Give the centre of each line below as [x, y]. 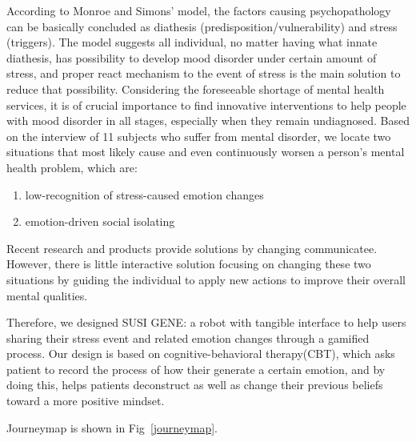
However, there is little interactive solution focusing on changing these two [189, 264]
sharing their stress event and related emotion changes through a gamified [188, 338]
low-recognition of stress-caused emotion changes [144, 194]
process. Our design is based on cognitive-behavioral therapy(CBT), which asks [201, 354]
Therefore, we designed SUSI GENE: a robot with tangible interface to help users [206, 322]
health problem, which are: [72, 167]
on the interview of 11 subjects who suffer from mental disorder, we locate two [199, 136]
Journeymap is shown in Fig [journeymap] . [112, 427]
